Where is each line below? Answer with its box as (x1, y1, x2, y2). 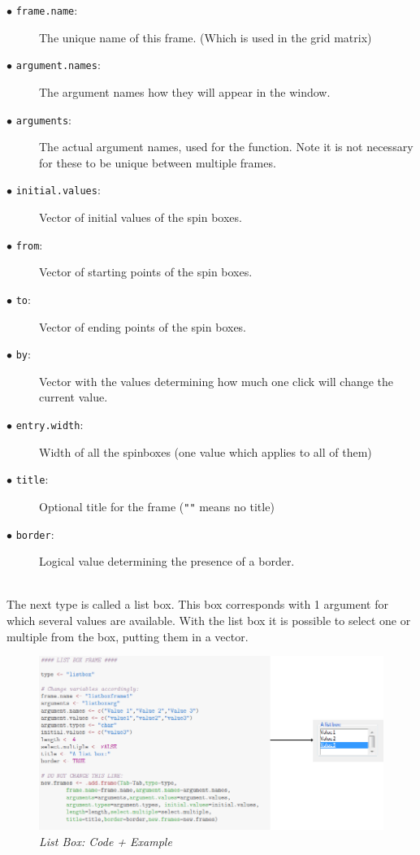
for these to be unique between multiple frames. (39, 154, 276, 171)
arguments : (15, 111, 72, 128)
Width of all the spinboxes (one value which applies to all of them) (39, 443, 372, 460)
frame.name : (15, 2, 78, 18)
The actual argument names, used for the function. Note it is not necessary (39, 138, 414, 155)
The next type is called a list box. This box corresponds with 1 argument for (6, 596, 388, 613)
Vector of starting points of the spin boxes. (39, 263, 253, 280)
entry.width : (15, 415, 84, 432)
